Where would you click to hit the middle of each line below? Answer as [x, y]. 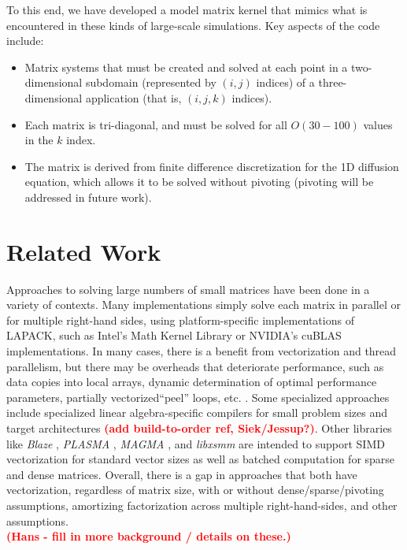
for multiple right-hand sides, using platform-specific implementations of [180, 320]
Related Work [84, 251]
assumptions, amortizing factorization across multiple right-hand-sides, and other [202, 505]
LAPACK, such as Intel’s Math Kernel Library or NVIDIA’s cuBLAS [174, 335]
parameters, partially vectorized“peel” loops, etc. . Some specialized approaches [198, 397]
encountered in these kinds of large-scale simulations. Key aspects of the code [193, 25]
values [378, 124]
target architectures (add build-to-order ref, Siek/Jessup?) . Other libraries [199, 428]
